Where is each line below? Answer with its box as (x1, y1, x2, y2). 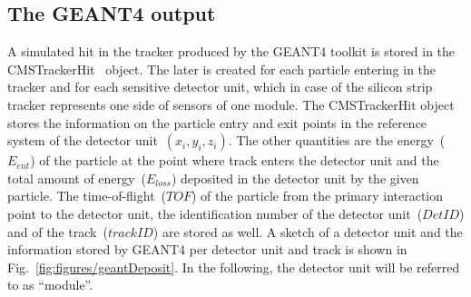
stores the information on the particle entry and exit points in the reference (7, 113, 427, 132)
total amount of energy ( (7, 168, 146, 187)
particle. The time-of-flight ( (7, 186, 167, 205)
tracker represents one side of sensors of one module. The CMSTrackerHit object (7, 94, 455, 114)
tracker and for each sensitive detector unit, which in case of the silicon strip (7, 77, 433, 96)
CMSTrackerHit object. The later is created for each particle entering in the (7, 59, 437, 78)
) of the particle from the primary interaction (191, 186, 444, 205)
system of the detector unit (7, 131, 158, 150)
